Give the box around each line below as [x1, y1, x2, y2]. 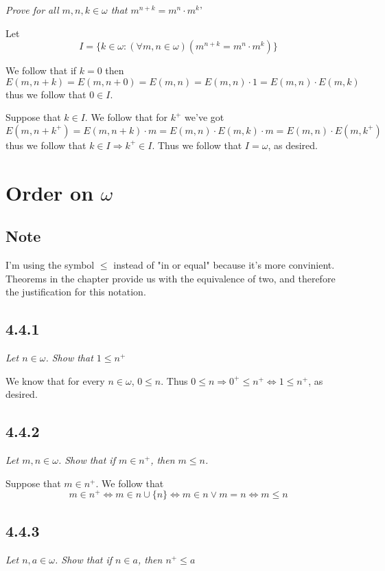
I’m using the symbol [5, 258, 95, 272]
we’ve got [185, 110, 224, 124]
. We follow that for [84, 110, 168, 124]
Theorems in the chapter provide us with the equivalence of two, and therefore [5, 271, 336, 285]
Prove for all [5, 3, 59, 16]
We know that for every [5, 373, 105, 388]
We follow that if [5, 63, 77, 78]
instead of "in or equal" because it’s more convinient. [113, 258, 335, 272]
